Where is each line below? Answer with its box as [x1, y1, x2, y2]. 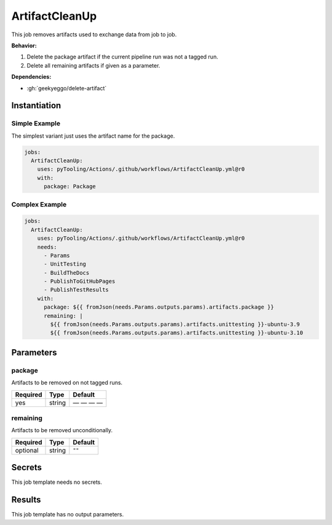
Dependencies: [11, 73, 52, 81]
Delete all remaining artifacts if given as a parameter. [26, 61, 160, 69]
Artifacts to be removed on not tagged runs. [11, 379, 123, 387]
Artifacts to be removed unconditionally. [11, 427, 113, 434]
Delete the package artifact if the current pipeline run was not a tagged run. [26, 53, 218, 61]
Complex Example [11, 200, 67, 208]
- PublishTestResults [44, 286, 109, 293]
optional [15, 446, 39, 454]
